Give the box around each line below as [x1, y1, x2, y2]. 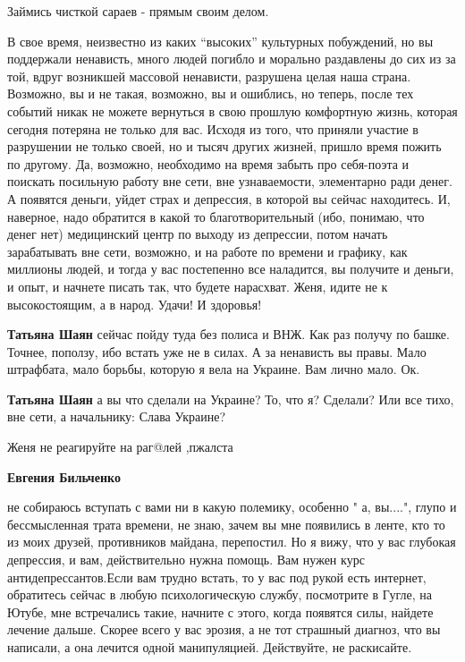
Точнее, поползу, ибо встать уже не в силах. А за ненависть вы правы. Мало [7, 342, 427, 361]
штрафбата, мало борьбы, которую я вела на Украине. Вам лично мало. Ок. [7, 360, 420, 378]
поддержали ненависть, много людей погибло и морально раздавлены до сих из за [7, 49, 456, 68]
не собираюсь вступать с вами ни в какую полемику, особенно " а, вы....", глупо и [7, 497, 457, 516]
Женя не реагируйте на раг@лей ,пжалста [7, 437, 233, 456]
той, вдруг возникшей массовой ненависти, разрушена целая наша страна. [7, 66, 411, 85]
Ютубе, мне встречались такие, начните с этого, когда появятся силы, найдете [7, 602, 434, 621]
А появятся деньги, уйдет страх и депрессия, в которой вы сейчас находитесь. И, [7, 189, 451, 208]
